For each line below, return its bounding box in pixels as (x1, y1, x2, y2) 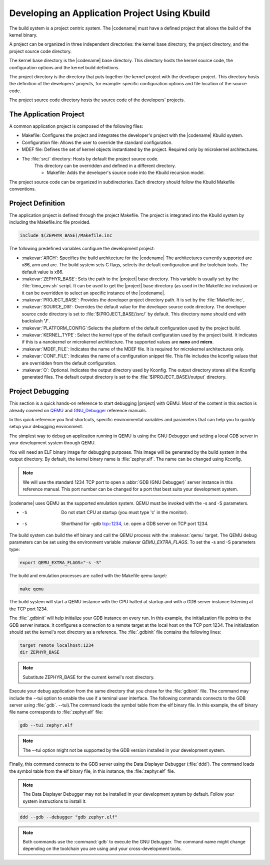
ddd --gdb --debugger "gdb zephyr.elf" (19, 814, 117, 820)
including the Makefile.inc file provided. (9, 219, 91, 225)
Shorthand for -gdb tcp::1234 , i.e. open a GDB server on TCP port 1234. (61, 521, 208, 527)
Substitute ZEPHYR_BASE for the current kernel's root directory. (22, 674, 155, 680)
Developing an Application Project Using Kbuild (9, 8, 210, 19)
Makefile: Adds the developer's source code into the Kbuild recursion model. (46, 169, 205, 176)
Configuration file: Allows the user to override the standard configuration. (21, 139, 173, 145)
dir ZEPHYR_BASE (19, 649, 60, 655)
